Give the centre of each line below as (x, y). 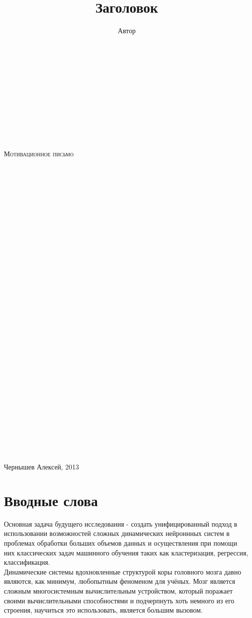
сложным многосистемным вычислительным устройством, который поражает (118, 590)
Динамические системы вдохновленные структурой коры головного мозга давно (123, 571)
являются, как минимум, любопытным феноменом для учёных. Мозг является (120, 581)
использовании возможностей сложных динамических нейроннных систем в (117, 533)
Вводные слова (51, 500)
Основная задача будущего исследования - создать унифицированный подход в (121, 523)
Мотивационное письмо (39, 154)
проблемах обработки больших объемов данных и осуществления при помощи (121, 543)
